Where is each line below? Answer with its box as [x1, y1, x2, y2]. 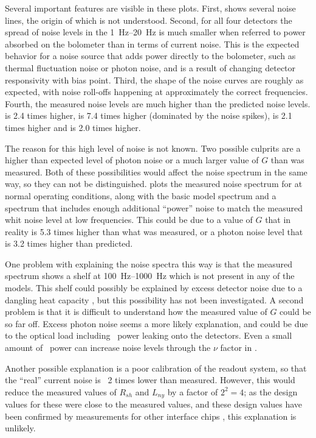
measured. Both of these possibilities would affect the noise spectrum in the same [5, 165, 307, 178]
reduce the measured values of [5, 385, 117, 398]
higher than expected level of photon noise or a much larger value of [5, 154, 259, 166]
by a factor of [167, 385, 218, 398]
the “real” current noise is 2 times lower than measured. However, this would [5, 373, 295, 386]
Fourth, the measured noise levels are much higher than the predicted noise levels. [5, 97, 311, 110]
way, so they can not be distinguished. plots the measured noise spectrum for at [5, 177, 303, 190]
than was [270, 154, 304, 166]
